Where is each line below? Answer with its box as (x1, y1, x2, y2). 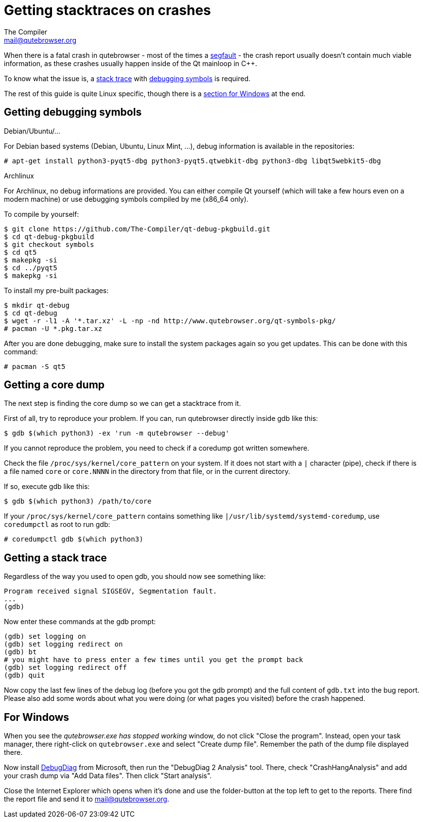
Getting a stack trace (4, 551, 107, 564)
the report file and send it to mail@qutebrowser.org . (4, 795, 169, 804)
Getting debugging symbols (4, 106, 142, 119)
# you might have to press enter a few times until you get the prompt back (4, 656, 303, 664)
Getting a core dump (4, 379, 105, 391)
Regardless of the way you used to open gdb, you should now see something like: (4, 572, 266, 581)
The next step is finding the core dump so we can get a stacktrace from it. (4, 399, 241, 408)
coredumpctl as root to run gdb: (4, 520, 110, 529)
